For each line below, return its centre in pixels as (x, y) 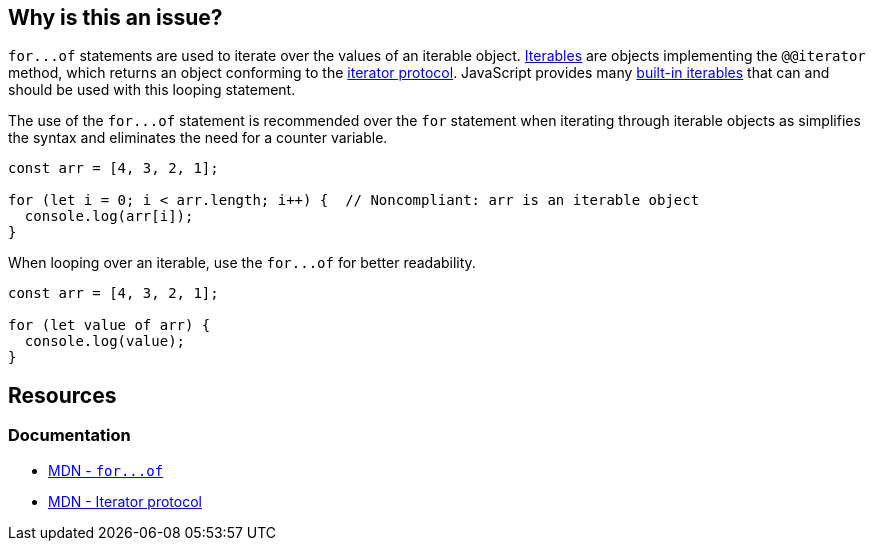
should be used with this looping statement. (152, 90)
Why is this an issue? (115, 17)
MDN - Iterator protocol (125, 501)
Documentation (69, 435)
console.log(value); (105, 341)
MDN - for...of (106, 470)
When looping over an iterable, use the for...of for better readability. (242, 263)
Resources (62, 395)
